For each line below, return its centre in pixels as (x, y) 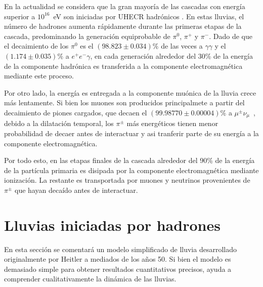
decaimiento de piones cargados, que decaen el (76, 112)
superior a (20, 16)
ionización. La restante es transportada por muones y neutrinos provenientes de (127, 180)
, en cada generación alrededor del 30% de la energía (171, 55)
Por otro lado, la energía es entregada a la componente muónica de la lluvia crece (130, 92)
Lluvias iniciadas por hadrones (112, 224)
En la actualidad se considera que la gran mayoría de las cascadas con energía (125, 6)
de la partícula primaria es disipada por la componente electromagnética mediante (131, 170)
